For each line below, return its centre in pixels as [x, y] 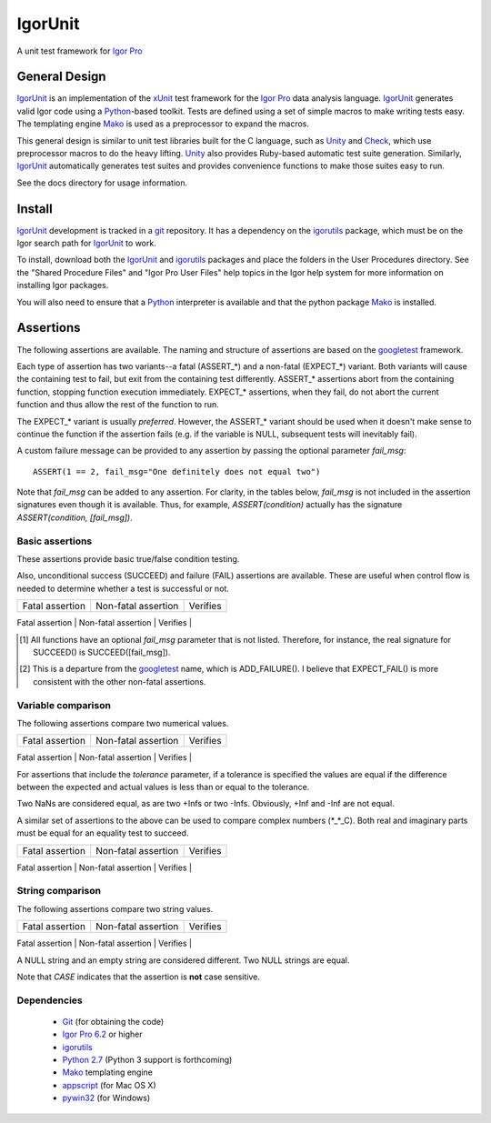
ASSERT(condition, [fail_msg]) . [75, 517]
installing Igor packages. [63, 286]
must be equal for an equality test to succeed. [103, 833]
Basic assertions [55, 541]
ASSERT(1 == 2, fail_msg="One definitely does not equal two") [177, 471]
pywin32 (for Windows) [106, 1098]
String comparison [59, 891]
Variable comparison [64, 705]
